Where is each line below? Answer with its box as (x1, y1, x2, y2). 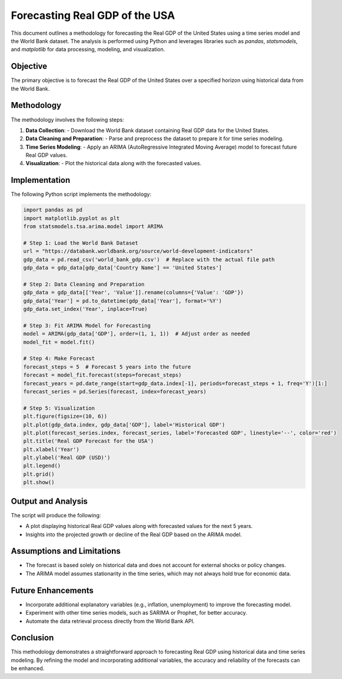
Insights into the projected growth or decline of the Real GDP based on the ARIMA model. (25, 531, 242, 538)
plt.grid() (23, 471, 55, 477)
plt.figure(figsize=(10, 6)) (23, 413, 108, 420)
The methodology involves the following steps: (11, 116, 124, 123)
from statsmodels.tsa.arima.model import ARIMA (23, 223, 163, 230)
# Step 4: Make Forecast (23, 355, 95, 362)
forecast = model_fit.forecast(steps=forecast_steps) (23, 372, 182, 379)
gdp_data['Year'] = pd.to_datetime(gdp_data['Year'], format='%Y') (23, 297, 223, 304)
